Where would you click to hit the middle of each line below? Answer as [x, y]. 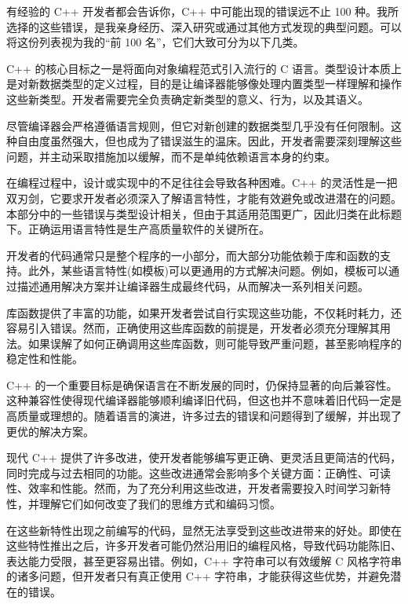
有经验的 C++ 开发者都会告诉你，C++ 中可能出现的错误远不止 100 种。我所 [203, 11]
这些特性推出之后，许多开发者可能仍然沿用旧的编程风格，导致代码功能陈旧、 [204, 545]
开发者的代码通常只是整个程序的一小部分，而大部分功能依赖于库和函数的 [193, 255]
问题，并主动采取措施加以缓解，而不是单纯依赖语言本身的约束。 [171, 156]
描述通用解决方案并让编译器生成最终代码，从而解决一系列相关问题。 [193, 286]
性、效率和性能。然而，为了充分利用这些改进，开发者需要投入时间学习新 [193, 488]
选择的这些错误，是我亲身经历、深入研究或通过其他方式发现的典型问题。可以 [204, 26]
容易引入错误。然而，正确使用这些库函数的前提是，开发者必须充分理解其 [193, 328]
